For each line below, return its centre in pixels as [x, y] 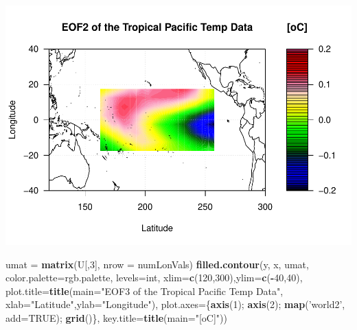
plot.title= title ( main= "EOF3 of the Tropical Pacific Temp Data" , [145, 291]
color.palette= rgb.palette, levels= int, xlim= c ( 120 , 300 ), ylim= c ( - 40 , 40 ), [154, 278]
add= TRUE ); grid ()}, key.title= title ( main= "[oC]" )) [117, 317]
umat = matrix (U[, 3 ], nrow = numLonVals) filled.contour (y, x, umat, [157, 264]
